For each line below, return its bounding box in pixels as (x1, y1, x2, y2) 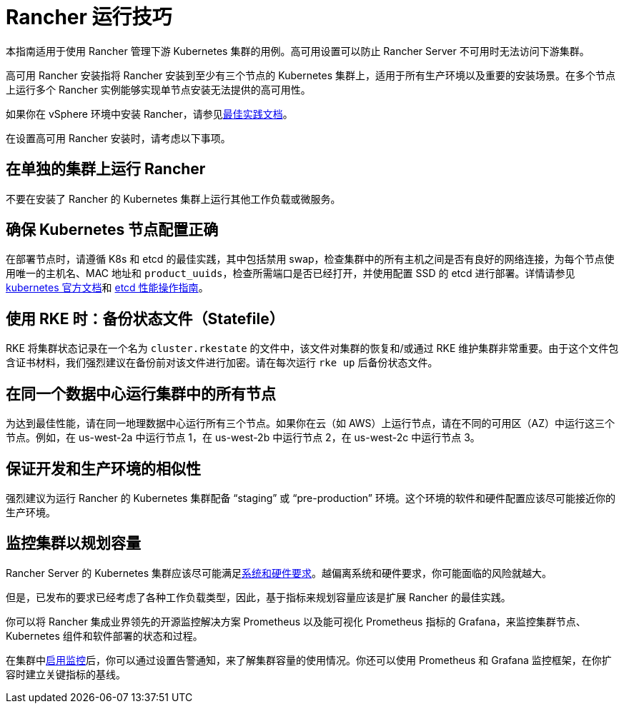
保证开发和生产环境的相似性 (6, 459, 201, 478)
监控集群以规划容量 (6, 534, 141, 553)
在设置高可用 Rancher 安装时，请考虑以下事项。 (6, 131, 231, 144)
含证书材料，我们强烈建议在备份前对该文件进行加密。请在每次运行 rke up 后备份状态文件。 (6, 356, 438, 369)
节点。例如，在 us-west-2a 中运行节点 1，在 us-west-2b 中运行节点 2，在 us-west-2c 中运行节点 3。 (6, 431, 480, 444)
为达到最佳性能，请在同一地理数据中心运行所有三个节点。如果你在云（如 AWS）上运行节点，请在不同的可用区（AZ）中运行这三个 (6, 417, 615, 430)
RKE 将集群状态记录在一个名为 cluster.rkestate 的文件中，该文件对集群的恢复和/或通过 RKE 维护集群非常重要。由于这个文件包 (6, 342, 619, 355)
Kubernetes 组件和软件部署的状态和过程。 (6, 629, 203, 642)
